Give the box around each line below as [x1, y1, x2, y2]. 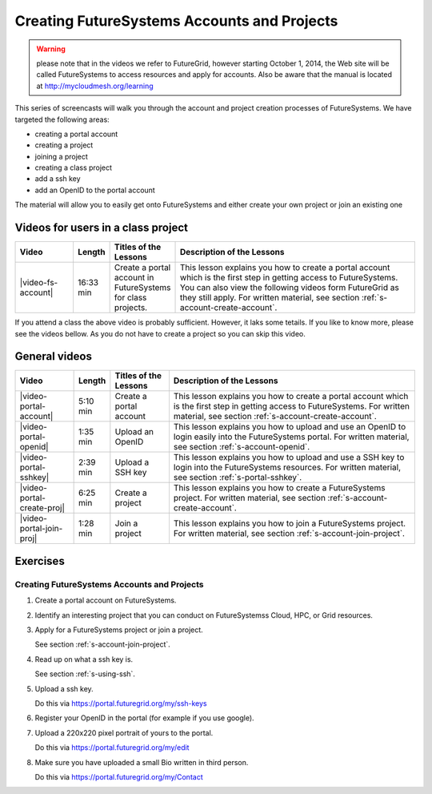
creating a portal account [34, 129, 118, 139]
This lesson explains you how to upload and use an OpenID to [173, 421, 406, 433]
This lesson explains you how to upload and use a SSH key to [173, 452, 405, 463]
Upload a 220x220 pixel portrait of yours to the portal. [34, 727, 214, 737]
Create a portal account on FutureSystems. [34, 595, 177, 605]
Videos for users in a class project [14, 221, 188, 235]
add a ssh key [34, 174, 81, 183]
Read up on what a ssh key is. [34, 654, 134, 664]
